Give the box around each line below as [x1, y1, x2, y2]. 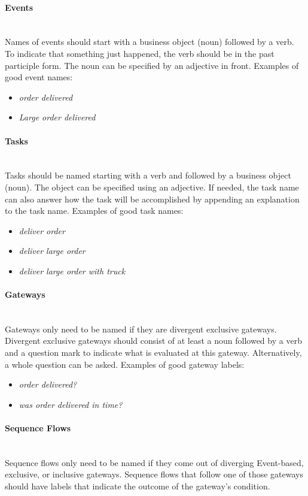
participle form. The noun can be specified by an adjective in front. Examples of [5, 59, 299, 71]
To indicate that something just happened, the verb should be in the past [5, 47, 275, 59]
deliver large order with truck [19, 264, 126, 277]
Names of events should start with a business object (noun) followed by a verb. [5, 35, 294, 48]
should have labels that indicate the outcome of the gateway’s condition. [5, 480, 270, 492]
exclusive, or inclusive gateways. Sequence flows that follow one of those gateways [5, 468, 303, 480]
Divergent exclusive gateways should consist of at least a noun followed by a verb [5, 334, 302, 347]
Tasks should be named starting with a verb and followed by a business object [5, 169, 291, 182]
